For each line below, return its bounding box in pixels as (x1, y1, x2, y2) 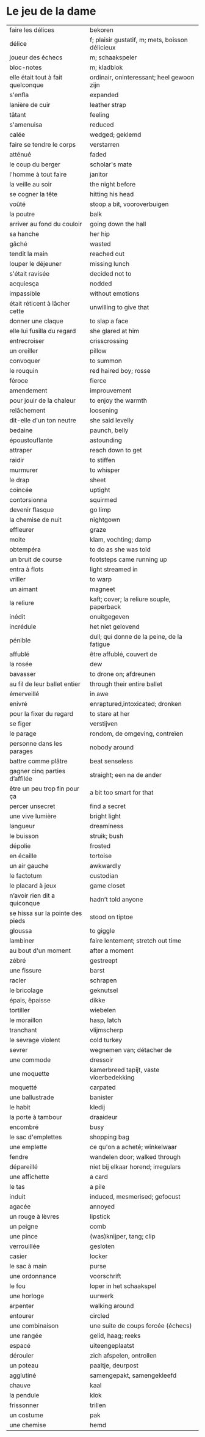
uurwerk (89, 1292, 114, 1300)
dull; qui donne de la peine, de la (89, 632, 183, 641)
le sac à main (9, 1262, 47, 1270)
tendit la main (9, 249, 48, 258)
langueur (9, 821, 35, 830)
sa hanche (9, 229, 40, 238)
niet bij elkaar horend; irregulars (89, 1163, 181, 1171)
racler (9, 976, 26, 985)
